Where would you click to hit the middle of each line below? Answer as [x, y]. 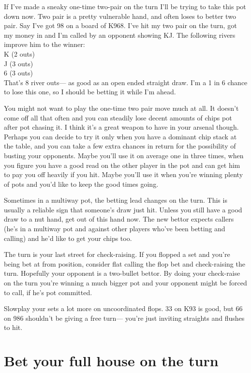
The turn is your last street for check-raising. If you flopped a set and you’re [117, 254]
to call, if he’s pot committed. [48, 292]
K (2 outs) [19, 53]
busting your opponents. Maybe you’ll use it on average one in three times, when [124, 155]
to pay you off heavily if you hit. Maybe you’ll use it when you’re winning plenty [124, 174]
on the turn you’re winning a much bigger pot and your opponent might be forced [125, 283]
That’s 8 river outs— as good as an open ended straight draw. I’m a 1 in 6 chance [126, 82]
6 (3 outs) [18, 73]
